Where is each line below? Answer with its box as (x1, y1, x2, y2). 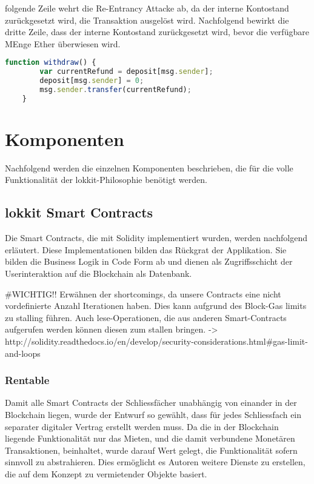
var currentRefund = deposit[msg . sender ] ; (39, 67, 213, 76)
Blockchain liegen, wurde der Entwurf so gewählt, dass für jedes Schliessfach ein (5, 408, 302, 421)
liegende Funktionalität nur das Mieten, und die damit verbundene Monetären (5, 432, 295, 445)
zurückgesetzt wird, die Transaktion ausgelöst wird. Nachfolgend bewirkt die (5, 13, 289, 26)
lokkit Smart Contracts (5, 203, 153, 222)
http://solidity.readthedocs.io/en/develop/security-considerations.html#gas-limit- (5, 335, 308, 348)
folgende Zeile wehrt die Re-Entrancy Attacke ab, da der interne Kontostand (5, 2, 289, 14)
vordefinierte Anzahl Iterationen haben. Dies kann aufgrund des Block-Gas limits (5, 299, 307, 312)
